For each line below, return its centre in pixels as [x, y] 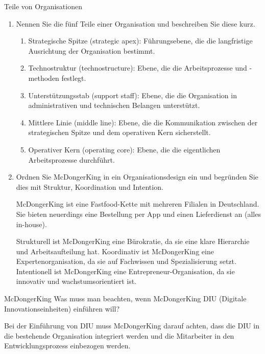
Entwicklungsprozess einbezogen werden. [67, 346]
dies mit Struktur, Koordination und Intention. [90, 186]
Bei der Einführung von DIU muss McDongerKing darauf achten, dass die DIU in [132, 326]
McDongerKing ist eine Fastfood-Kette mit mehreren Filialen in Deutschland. [138, 204]
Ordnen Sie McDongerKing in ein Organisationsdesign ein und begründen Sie [137, 177]
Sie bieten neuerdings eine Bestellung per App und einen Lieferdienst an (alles [138, 214]
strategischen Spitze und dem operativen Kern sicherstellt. [119, 132]
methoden [44, 78]
